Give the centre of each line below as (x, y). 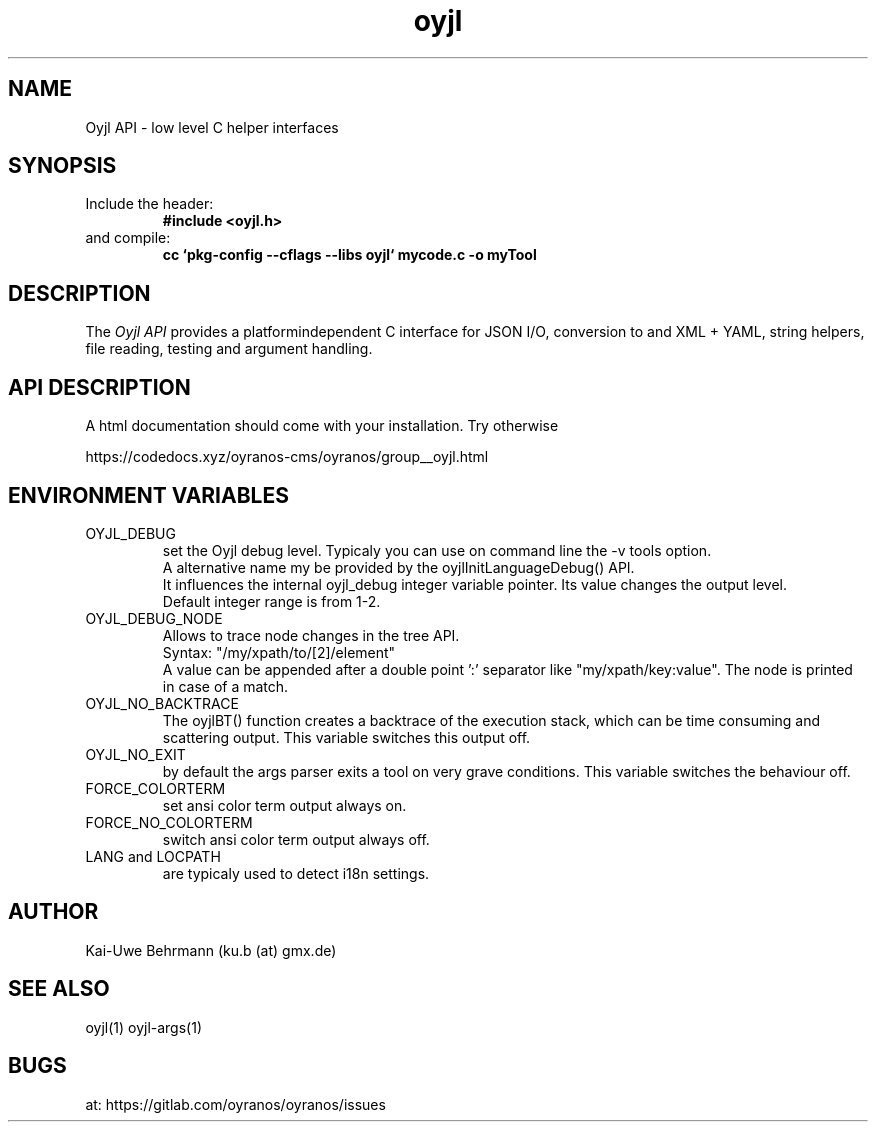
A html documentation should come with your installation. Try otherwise (322, 426)
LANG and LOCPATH (153, 856)
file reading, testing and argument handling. (229, 349)
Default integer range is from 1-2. (271, 601)
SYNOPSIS (62, 166)
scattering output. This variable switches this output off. (346, 737)
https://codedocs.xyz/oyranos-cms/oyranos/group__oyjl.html (287, 457)
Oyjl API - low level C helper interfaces (212, 127)
